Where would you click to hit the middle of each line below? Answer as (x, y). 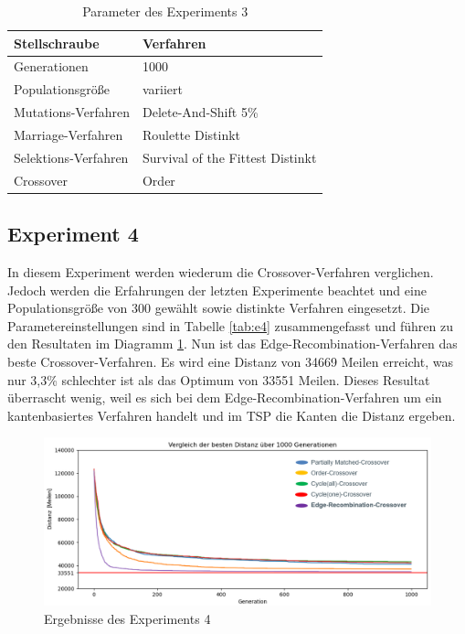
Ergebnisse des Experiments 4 (127, 618)
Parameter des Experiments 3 (165, 11)
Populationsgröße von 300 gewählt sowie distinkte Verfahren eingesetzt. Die (219, 308)
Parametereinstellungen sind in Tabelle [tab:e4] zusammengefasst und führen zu (231, 325)
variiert (162, 89)
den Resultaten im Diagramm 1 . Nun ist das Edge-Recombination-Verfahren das (232, 344)
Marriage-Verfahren (69, 134)
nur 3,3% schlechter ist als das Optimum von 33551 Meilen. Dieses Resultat (219, 379)
